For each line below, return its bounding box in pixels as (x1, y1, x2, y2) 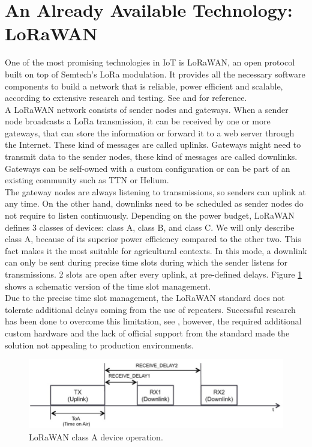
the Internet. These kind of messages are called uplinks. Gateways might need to (5, 138, 301, 151)
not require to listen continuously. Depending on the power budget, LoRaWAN (5, 209, 295, 222)
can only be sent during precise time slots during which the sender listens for (5, 256, 287, 269)
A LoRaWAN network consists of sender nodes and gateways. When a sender (5, 103, 289, 115)
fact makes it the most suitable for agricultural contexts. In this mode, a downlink (5, 244, 307, 257)
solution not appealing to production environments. (5, 338, 194, 351)
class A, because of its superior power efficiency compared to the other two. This (5, 233, 301, 245)
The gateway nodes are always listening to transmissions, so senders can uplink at (5, 185, 306, 198)
